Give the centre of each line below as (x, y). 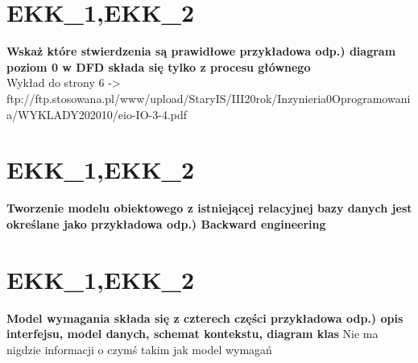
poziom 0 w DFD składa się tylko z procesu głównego (159, 66)
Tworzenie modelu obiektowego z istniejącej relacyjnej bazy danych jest (209, 208)
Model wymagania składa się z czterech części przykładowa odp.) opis (205, 318)
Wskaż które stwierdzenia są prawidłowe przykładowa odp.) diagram (201, 51)
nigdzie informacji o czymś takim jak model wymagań (139, 349)
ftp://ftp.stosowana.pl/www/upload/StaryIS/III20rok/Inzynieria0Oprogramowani (209, 98)
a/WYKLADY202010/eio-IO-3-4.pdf (97, 114)
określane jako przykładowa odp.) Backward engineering (166, 223)
